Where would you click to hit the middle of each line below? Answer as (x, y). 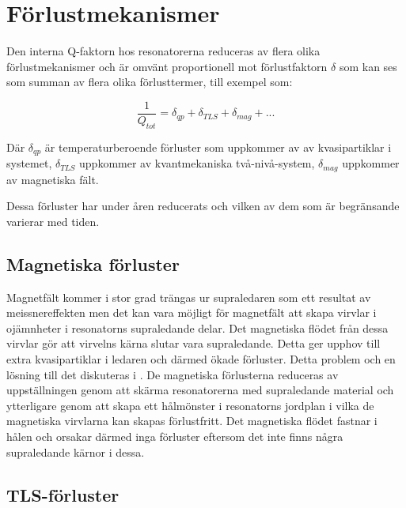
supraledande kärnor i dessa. (76, 452)
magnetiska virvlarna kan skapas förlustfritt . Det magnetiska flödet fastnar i (192, 421)
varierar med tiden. (53, 221)
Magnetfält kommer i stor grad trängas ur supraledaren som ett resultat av (189, 297)
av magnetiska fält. (53, 179)
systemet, (29, 163)
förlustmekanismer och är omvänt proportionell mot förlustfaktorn (167, 66)
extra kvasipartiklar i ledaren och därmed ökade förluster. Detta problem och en (201, 359)
